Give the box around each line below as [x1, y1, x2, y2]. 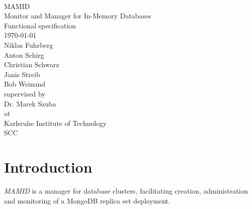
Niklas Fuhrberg [4, 39, 53, 50]
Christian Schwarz [4, 59, 59, 70]
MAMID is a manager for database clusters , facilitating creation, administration [4, 186, 248, 196]
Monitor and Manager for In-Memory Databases [4, 10, 151, 21]
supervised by [4, 88, 46, 99]
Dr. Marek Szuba [4, 98, 56, 108]
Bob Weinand [4, 79, 46, 89]
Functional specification [4, 20, 76, 30]
